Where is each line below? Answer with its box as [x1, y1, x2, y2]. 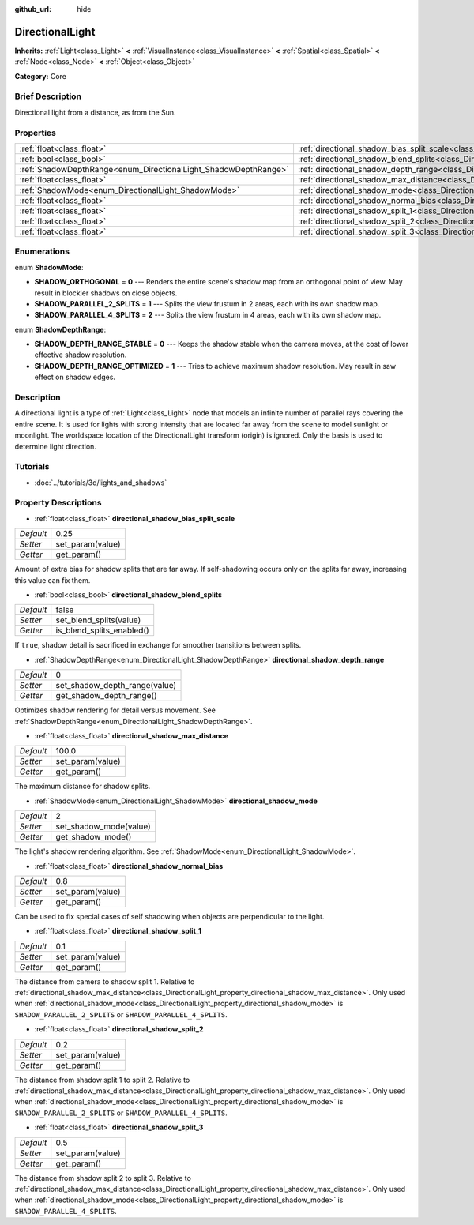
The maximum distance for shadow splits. [14, 782, 151, 791]
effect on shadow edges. [34, 372, 116, 382]
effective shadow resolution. [34, 350, 127, 359]
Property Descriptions [14, 498, 102, 509]
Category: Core [14, 71, 67, 81]
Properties [14, 127, 57, 138]
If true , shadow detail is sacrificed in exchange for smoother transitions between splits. [14, 641, 302, 650]
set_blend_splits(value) [55, 614, 141, 626]
